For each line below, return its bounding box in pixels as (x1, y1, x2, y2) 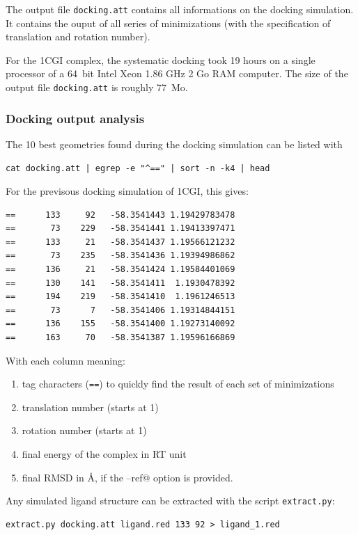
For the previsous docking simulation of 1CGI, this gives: (6, 184, 249, 198)
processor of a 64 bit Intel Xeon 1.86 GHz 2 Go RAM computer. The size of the (6, 66, 348, 81)
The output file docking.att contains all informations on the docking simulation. (6, 2, 354, 16)
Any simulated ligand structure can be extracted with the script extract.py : (6, 493, 335, 508)
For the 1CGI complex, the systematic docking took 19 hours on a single (6, 52, 316, 67)
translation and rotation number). (6, 29, 150, 44)
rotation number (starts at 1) (22, 423, 147, 438)
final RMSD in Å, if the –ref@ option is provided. (22, 470, 233, 484)
